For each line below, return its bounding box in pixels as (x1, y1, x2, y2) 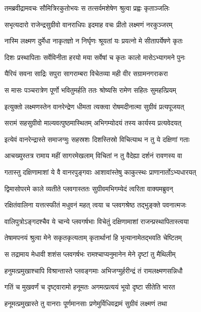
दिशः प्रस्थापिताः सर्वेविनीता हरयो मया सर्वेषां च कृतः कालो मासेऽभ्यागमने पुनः (4, 52, 185, 62)
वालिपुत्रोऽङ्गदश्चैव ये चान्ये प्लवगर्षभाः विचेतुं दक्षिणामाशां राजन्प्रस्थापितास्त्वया (4, 216, 189, 226)
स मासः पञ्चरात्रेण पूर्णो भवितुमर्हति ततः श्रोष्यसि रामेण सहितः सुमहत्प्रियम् (4, 84, 177, 95)
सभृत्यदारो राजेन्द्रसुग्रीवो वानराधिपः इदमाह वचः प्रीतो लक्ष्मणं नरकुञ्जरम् (4, 19, 173, 29)
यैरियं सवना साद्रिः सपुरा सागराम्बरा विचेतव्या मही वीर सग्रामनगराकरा (4, 68, 168, 79)
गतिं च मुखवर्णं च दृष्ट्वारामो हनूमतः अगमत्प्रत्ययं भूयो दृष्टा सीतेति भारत (4, 282, 175, 292)
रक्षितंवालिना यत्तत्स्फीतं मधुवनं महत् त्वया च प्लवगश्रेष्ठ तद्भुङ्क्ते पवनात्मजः (4, 200, 186, 210)
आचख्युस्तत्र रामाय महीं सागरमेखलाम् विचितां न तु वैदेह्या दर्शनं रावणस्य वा (4, 150, 182, 161)
